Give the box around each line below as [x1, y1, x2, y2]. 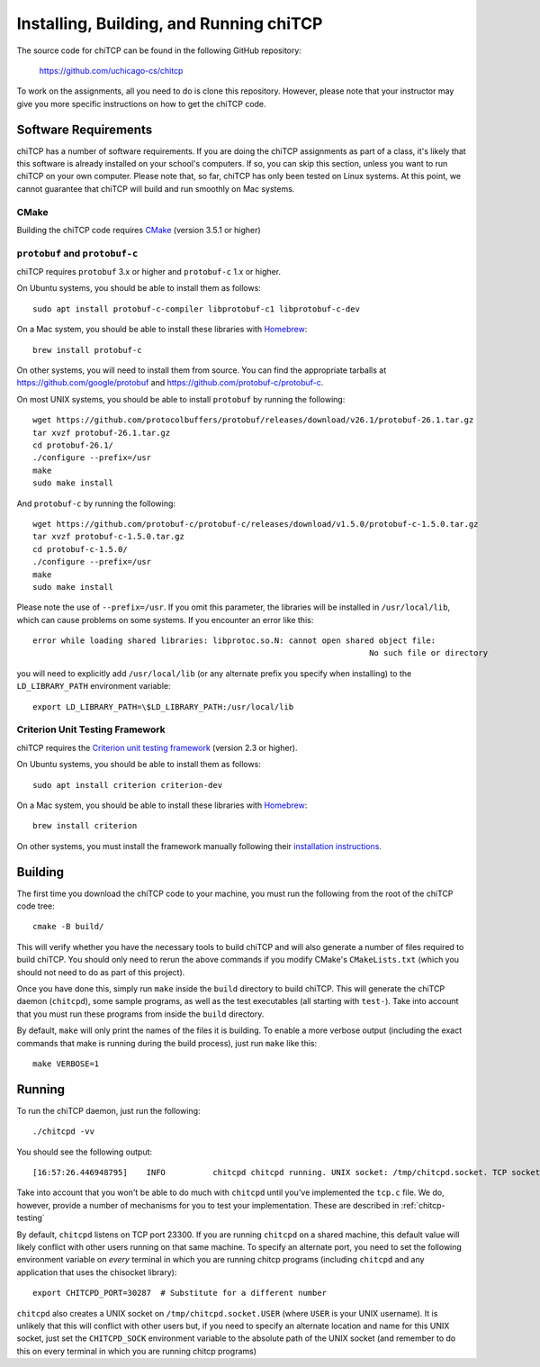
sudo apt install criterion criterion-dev [32, 780, 223, 790]
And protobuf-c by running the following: [16, 498, 175, 509]
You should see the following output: [16, 1146, 153, 1157]
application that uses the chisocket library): [16, 1266, 177, 1278]
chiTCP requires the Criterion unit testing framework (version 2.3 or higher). [16, 742, 298, 753]
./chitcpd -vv [32, 1127, 94, 1136]
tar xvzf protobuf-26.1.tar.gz [32, 428, 171, 438]
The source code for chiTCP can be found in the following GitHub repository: [16, 45, 301, 56]
